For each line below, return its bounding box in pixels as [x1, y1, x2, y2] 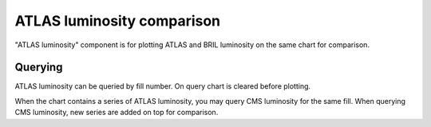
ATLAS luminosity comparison [14, 12, 221, 30]
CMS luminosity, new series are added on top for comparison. [14, 108, 219, 117]
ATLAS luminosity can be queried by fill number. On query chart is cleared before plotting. [14, 81, 311, 91]
